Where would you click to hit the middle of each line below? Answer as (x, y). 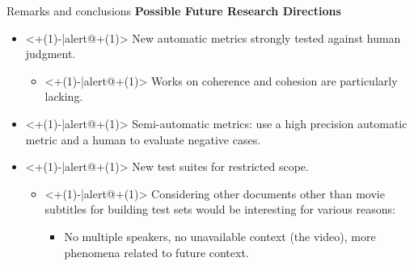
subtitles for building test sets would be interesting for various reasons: (220, 209)
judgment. (51, 54)
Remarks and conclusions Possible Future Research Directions (174, 10)
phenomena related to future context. (156, 252)
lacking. (64, 96)
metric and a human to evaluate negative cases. (143, 139)
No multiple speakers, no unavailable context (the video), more (220, 236)
